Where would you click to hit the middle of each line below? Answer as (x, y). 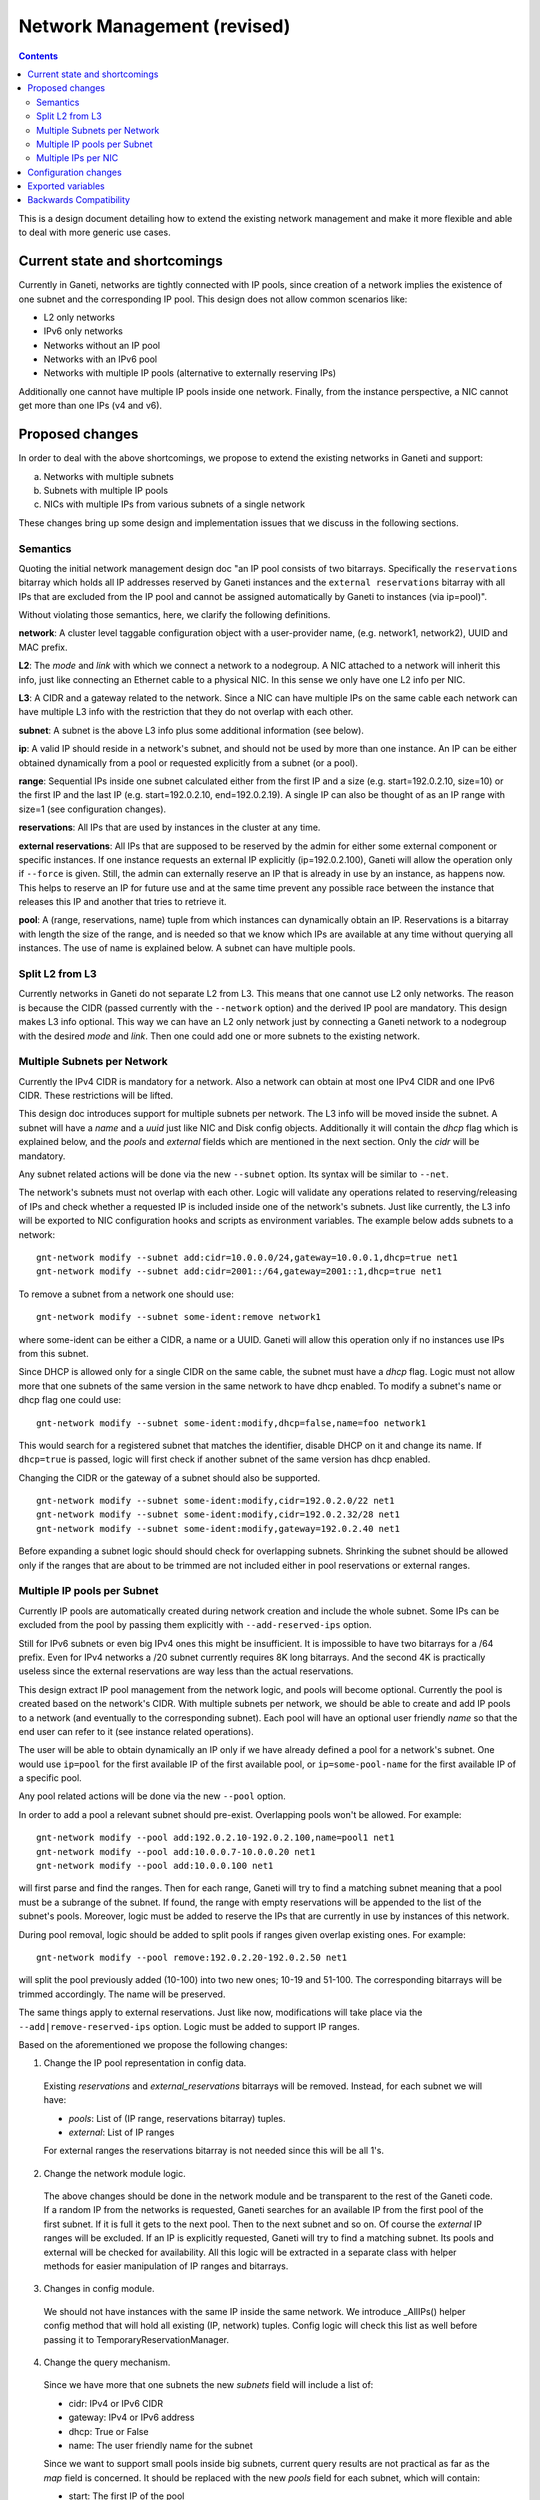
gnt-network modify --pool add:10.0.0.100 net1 (155, 1866)
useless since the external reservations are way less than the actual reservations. (186, 1671)
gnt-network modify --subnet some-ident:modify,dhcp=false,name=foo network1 (231, 1423)
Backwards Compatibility (78, 200)
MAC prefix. (43, 647)
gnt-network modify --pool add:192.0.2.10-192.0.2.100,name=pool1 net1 (215, 1838)
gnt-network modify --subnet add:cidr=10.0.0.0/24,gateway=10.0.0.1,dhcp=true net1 (247, 1257)
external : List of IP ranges (121, 2132)
